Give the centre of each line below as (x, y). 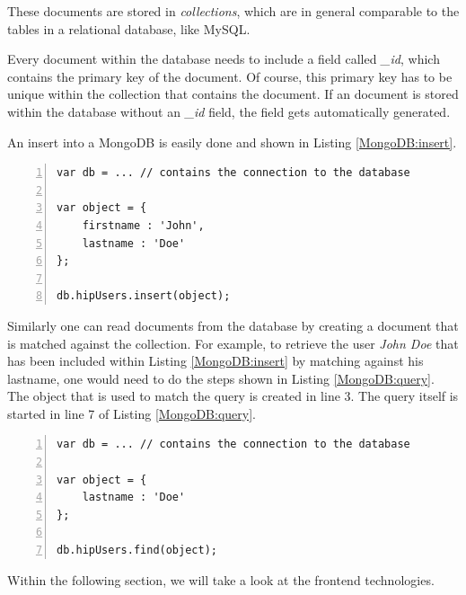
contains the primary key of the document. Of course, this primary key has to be (230, 76)
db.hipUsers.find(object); (137, 551)
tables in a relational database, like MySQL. (129, 28)
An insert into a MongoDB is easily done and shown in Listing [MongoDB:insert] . (232, 142)
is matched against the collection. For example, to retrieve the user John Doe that (233, 343)
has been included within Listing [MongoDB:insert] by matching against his (215, 361)
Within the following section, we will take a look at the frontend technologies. (221, 579)
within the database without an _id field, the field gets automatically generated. (229, 111)
